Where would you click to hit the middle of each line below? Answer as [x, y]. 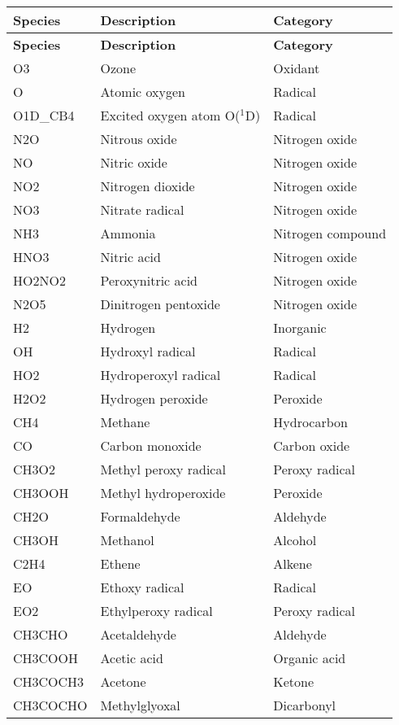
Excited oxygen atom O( [170, 115]
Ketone [294, 681]
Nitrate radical [142, 210]
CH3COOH [46, 658]
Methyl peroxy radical [163, 469]
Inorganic [300, 328]
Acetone [123, 681]
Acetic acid [132, 658]
